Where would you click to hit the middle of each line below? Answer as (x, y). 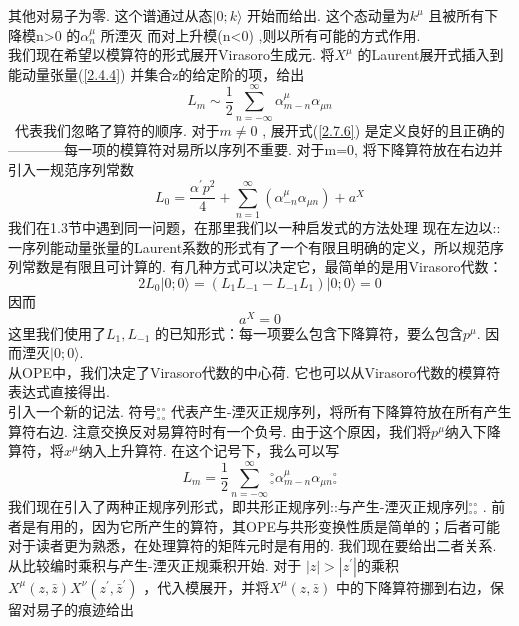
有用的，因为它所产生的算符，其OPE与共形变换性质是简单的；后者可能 (267, 525)
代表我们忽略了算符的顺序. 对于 (117, 129)
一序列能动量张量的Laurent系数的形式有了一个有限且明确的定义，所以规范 (249, 246)
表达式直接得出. (59, 391)
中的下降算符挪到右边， (413, 586)
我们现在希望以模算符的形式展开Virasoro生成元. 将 (171, 54)
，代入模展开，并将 (206, 586)
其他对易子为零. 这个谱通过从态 (110, 15)
